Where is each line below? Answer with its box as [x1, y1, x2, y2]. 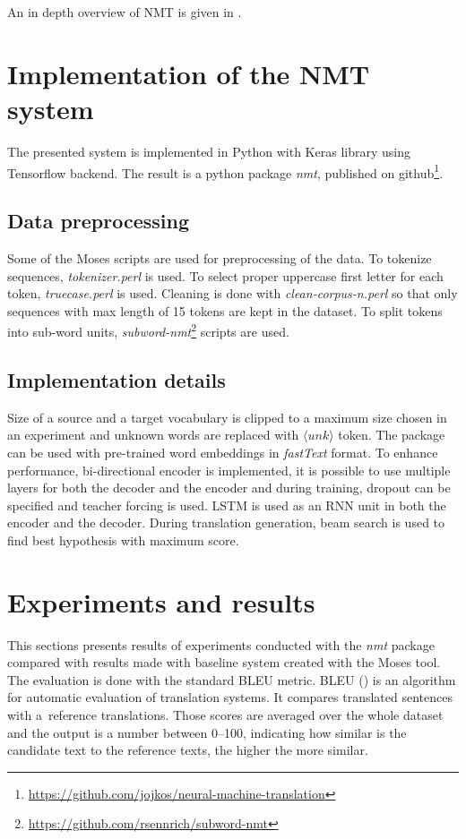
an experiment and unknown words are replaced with [7, 425, 299, 444]
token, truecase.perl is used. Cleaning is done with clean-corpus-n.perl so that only [7, 284, 458, 303]
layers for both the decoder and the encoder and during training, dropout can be [7, 478, 451, 497]
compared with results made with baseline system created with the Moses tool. [7, 653, 441, 672]
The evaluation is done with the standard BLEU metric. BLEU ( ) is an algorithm [7, 670, 456, 689]
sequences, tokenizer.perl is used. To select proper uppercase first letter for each [7, 266, 444, 285]
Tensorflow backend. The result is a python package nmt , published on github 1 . [7, 160, 444, 182]
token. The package [338, 425, 445, 444]
